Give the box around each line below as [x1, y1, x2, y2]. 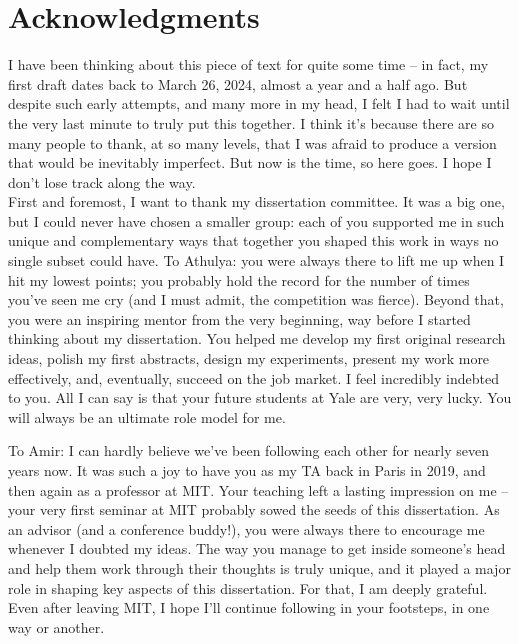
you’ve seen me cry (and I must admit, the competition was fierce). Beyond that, [8, 289, 504, 310]
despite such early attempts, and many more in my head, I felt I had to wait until [8, 93, 510, 114]
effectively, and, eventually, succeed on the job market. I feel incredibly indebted [8, 367, 499, 388]
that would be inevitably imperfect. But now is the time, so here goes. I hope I [8, 152, 492, 173]
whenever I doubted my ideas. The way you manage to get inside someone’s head [8, 538, 506, 559]
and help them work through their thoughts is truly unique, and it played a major [8, 557, 511, 578]
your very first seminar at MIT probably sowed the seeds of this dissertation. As [8, 499, 500, 520]
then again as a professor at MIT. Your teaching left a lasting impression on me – [8, 479, 509, 500]
